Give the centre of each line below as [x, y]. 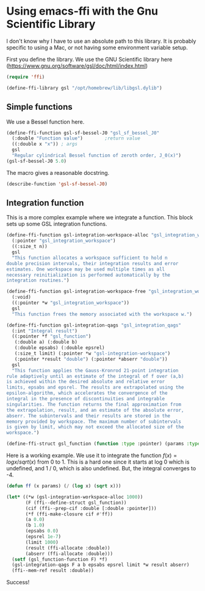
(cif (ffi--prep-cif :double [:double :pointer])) [91, 508]
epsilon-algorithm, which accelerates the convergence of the [87, 393]
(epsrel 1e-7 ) [43, 537]
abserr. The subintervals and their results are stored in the [88, 416]
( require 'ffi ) [26, 77]
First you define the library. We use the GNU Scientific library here [89, 59]
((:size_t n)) [30, 247]
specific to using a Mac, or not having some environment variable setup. [97, 48]
